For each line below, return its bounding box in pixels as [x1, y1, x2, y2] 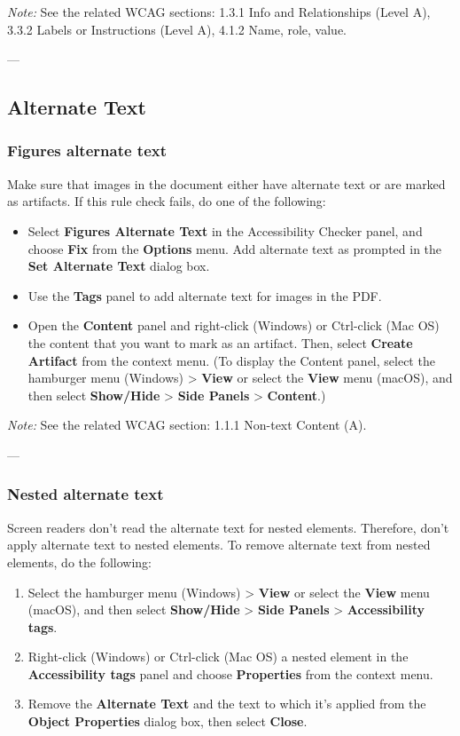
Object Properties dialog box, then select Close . [27, 712, 308, 731]
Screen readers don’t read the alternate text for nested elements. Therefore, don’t [7, 518, 449, 536]
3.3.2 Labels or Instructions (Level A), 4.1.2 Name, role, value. [7, 20, 347, 38]
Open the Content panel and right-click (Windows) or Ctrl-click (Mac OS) [27, 316, 440, 335]
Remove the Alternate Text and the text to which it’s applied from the [27, 694, 426, 713]
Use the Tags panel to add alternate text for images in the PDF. [27, 286, 382, 305]
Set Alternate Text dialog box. [27, 257, 210, 275]
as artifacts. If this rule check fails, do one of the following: [7, 192, 326, 210]
